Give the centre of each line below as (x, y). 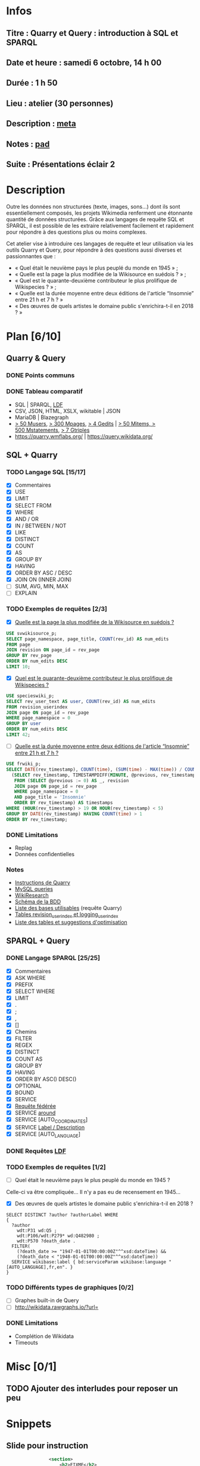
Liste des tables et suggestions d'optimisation (71, 923)
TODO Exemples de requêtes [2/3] (57, 609)
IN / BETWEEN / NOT (40, 526)
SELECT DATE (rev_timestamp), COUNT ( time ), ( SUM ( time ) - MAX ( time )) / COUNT (102, 769)
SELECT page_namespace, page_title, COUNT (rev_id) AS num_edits (87, 639)
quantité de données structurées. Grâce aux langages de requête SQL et (95, 219)
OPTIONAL (28, 1086)
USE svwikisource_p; (32, 633)
